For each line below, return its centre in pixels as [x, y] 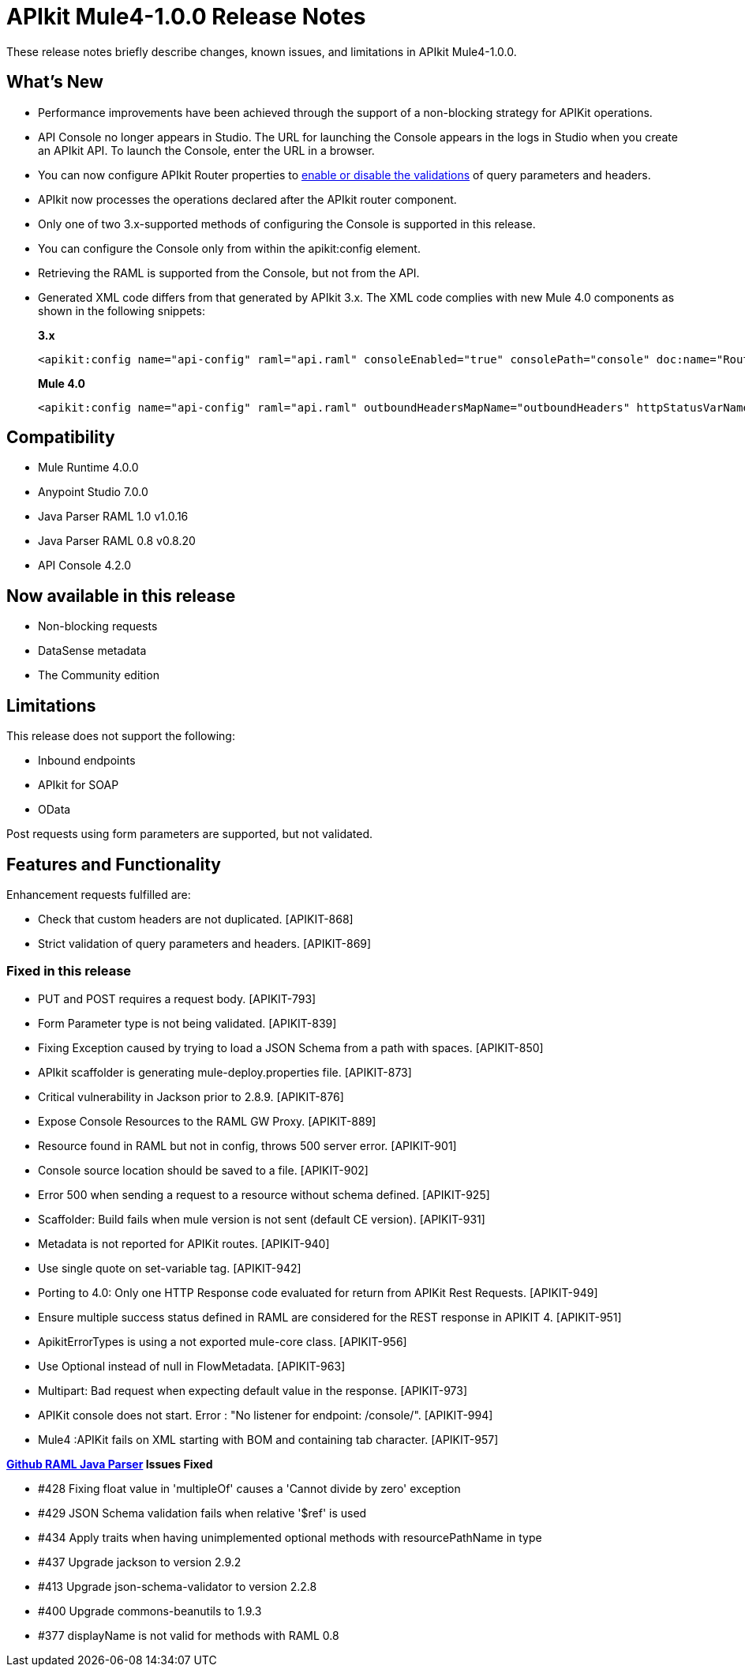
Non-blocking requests [98, 626]
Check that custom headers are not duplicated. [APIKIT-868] [196, 919]
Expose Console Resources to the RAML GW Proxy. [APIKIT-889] [207, 1121]
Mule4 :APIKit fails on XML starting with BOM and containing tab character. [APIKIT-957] [268, 1439]
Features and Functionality [114, 864]
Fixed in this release [69, 971]
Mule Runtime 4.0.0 [88, 468]
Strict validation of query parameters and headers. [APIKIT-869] [205, 943]
